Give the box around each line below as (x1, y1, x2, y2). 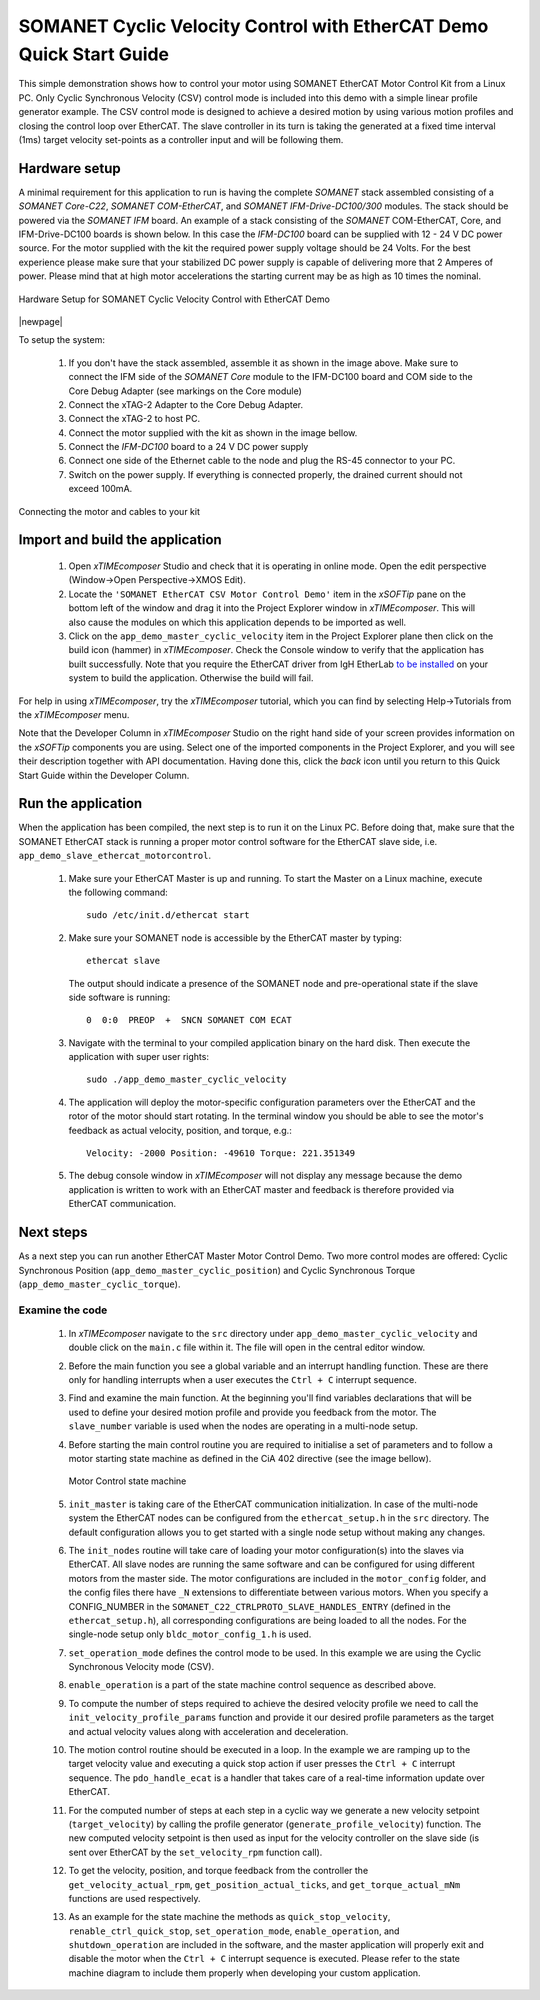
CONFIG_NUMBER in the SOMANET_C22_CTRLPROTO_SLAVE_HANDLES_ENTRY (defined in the (68, 1600, 451, 1612)
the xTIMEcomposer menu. (18, 708, 130, 720)
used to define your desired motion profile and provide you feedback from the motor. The (68, 1406, 437, 1418)
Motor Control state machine (68, 1475, 187, 1487)
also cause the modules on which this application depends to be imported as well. (68, 616, 407, 628)
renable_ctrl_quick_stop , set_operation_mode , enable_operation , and (68, 1925, 400, 1937)
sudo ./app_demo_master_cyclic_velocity (86, 1074, 287, 1085)
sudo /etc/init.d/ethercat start (86, 910, 250, 921)
